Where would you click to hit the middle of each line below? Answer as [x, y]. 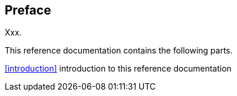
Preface [28, 10]
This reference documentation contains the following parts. [119, 51]
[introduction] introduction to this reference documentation [118, 69]
